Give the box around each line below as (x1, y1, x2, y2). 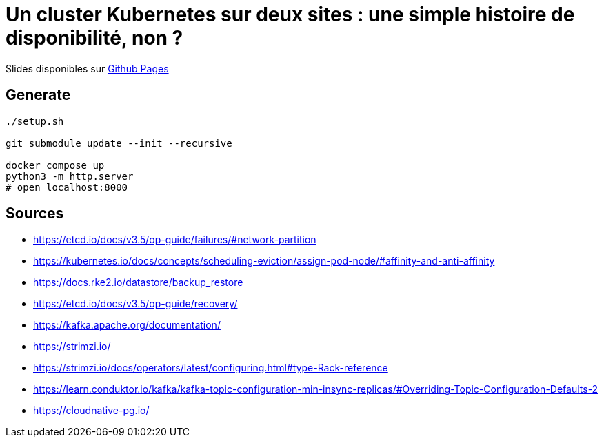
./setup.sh (6, 115, 64, 127)
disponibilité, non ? (6, 26, 183, 50)
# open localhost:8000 (6, 181, 128, 193)
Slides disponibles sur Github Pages (6, 62, 169, 74)
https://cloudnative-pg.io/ (33, 404, 150, 417)
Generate (6, 86, 71, 104)
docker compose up (6, 159, 105, 171)
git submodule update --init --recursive (6, 137, 232, 149)
